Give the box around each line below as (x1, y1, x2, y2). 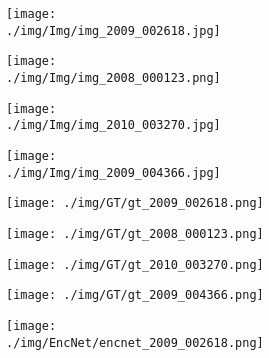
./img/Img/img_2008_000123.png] (6, 70, 221, 85)
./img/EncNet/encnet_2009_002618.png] (6, 335, 264, 350)
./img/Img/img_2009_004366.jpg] (6, 165, 221, 180)
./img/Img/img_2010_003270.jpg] (6, 118, 221, 133)
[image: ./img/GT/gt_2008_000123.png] (6, 226, 264, 241)
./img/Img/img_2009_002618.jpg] (6, 23, 221, 38)
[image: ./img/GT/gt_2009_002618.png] (6, 196, 264, 211)
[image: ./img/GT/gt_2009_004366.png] (6, 288, 264, 303)
